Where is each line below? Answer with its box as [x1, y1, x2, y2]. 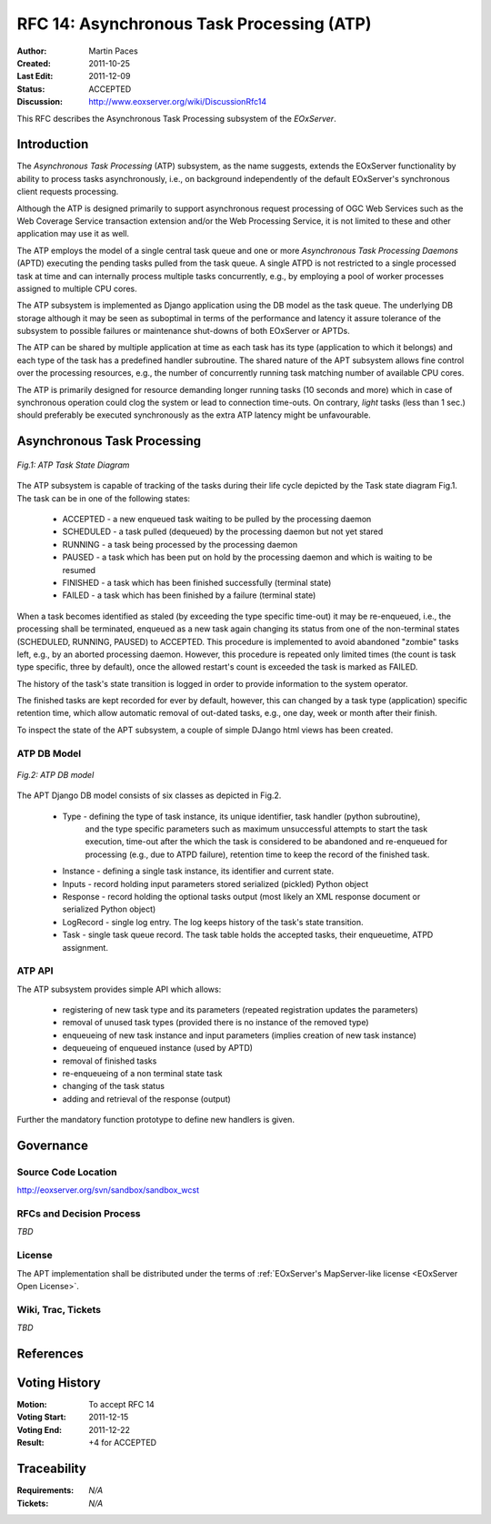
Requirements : [16, 1485, 75, 1496]
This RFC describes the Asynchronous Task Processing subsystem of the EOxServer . [16, 113, 336, 124]
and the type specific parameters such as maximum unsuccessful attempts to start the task [85, 823, 428, 834]
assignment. [62, 942, 109, 953]
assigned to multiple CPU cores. [16, 283, 138, 294]
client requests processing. [16, 187, 119, 197]
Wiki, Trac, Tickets [16, 1303, 102, 1316]
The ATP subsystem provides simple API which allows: [16, 984, 222, 994]
